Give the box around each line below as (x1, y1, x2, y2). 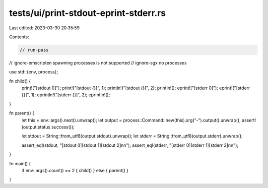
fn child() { (9, 78, 31, 84)
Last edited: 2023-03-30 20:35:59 (9, 25, 80, 31)
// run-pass (19, 47, 49, 53)
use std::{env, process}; (9, 69, 58, 75)
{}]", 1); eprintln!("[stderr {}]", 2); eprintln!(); (21, 92, 110, 98)
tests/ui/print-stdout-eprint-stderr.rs (9, 7, 166, 18)
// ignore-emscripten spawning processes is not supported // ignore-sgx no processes (9, 60, 187, 65)
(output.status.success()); (21, 124, 74, 130)
